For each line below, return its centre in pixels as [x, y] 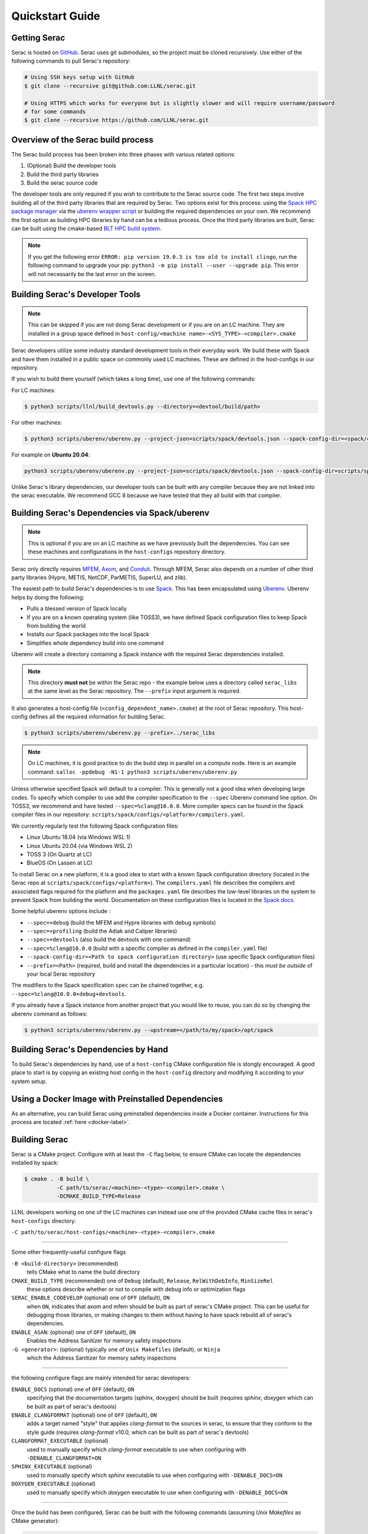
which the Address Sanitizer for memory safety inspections [102, 1358]
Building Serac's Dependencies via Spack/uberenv [110, 513]
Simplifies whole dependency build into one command [95, 643]
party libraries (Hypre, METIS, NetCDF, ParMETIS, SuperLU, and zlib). [99, 577]
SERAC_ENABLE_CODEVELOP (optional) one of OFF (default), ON [90, 1298]
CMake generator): [35, 1521]
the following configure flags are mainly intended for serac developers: [101, 1378]
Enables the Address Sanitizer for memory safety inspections [104, 1341]
